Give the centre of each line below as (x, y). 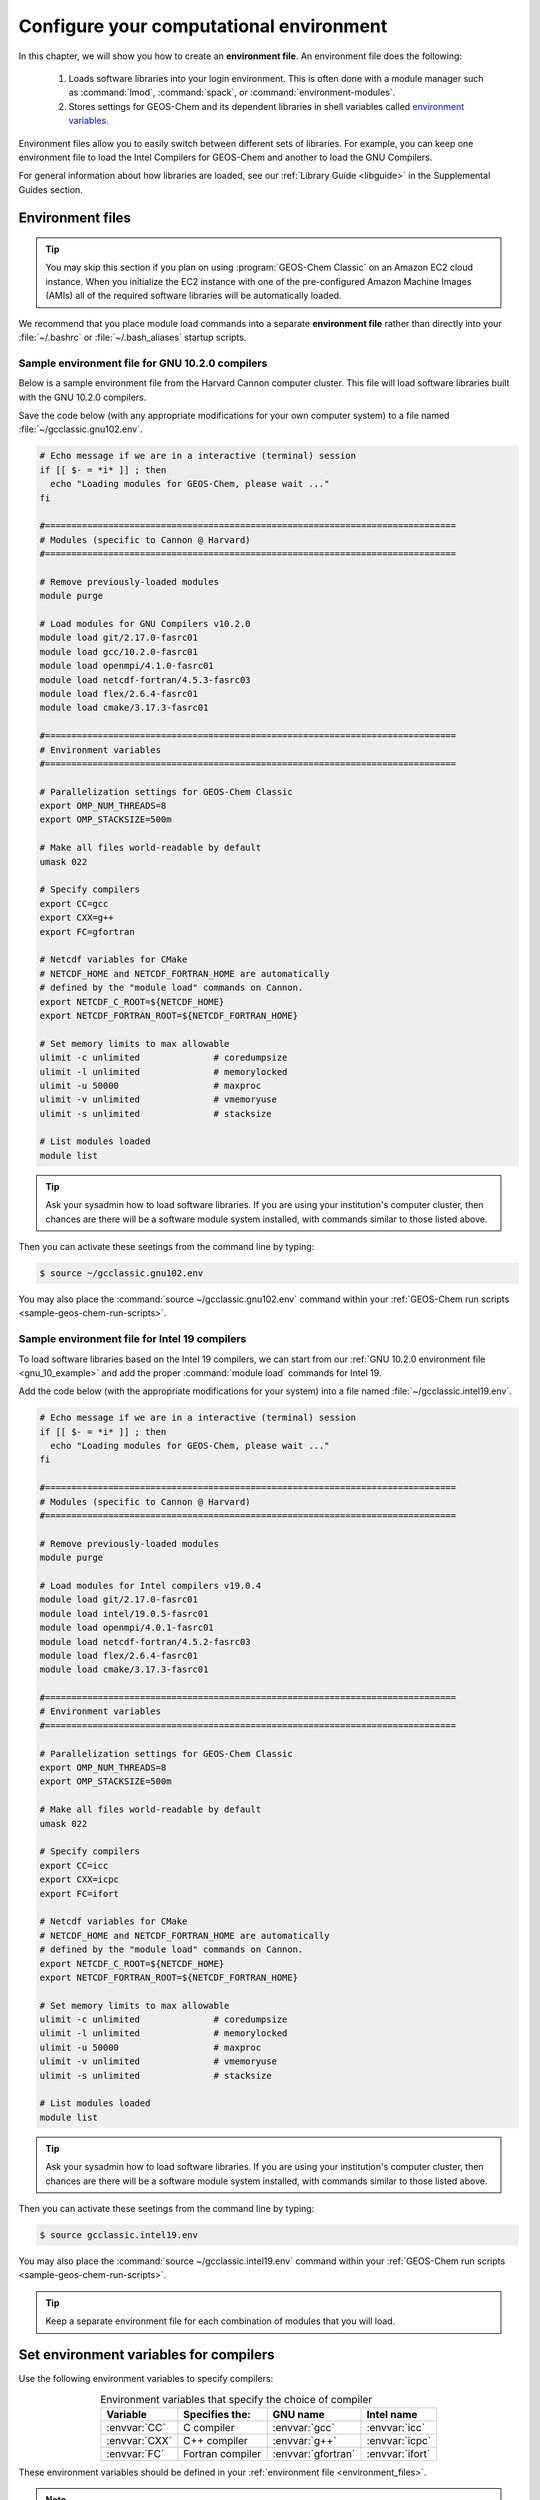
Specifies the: (217, 2414)
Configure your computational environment (203, 26)
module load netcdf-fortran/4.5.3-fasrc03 (145, 679)
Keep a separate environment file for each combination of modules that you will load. (220, 2321)
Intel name (392, 2414)
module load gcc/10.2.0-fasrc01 (119, 651)
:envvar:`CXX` (139, 2440)
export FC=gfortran (87, 931)
